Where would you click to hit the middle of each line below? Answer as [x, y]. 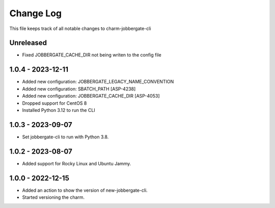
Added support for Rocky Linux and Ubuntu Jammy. [77, 163]
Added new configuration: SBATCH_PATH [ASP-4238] [79, 88]
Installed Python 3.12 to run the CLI [59, 110]
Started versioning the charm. [53, 197]
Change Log [36, 13]
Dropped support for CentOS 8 [54, 103]
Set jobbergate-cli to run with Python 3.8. [65, 137]
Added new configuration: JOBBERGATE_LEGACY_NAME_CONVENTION [98, 82]
